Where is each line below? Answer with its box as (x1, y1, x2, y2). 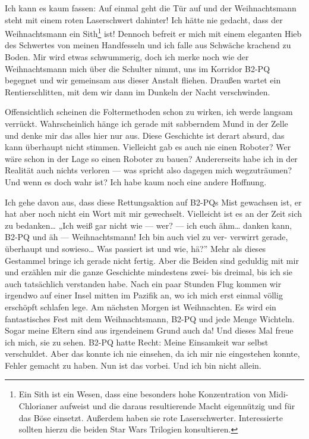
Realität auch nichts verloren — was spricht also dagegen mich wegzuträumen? (5, 164, 292, 176)
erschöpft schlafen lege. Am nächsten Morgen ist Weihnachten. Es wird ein (5, 300, 276, 313)
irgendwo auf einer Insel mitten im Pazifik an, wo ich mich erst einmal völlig (5, 289, 283, 301)
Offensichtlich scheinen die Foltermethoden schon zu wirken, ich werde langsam (5, 105, 293, 118)
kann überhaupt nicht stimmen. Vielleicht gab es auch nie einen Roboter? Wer (5, 141, 291, 153)
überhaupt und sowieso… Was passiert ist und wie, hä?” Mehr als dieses (5, 242, 266, 254)
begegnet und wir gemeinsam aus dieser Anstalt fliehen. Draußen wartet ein (5, 74, 281, 86)
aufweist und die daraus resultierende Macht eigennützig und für (60, 400, 295, 412)
